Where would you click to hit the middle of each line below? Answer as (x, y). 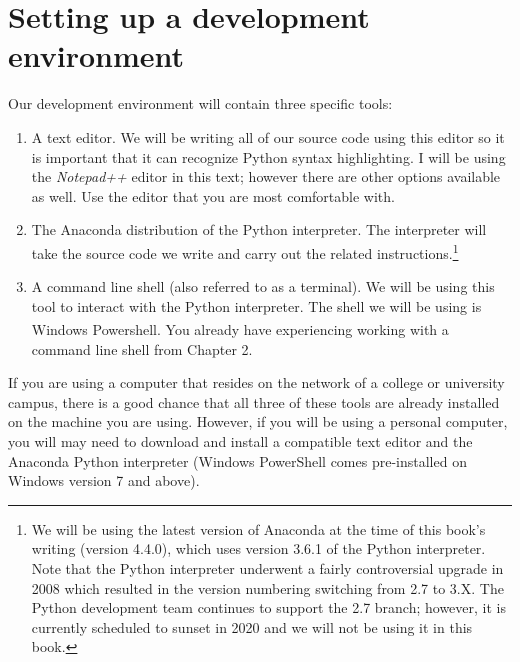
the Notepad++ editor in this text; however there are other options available (266, 176)
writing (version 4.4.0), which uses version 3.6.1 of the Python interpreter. (258, 548)
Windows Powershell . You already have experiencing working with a (240, 328)
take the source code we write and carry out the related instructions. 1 (245, 251)
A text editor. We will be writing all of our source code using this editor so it (268, 136)
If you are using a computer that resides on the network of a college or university (256, 382)
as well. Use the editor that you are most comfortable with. (213, 195)
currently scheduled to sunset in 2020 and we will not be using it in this (252, 626)
